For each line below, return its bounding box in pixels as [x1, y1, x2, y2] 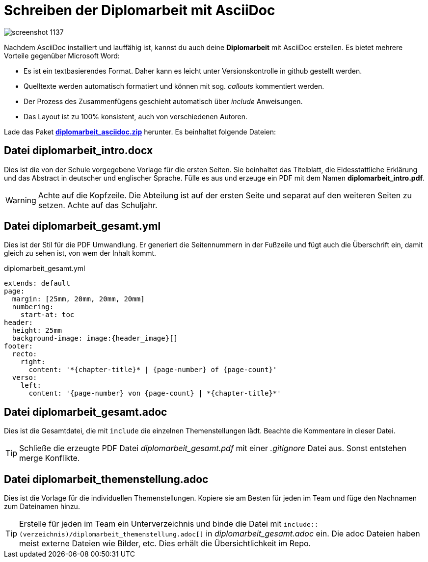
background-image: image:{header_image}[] [12, 334, 178, 343]
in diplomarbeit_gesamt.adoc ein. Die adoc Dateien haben [206, 529, 420, 539]
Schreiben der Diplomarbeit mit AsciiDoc [4, 2, 275, 19]
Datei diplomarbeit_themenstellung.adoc [4, 473, 209, 485]
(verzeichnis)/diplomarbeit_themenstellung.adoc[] [19, 531, 204, 538]
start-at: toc [20, 311, 75, 319]
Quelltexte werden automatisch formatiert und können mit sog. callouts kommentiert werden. [24, 81, 324, 90]
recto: [12, 350, 37, 358]
